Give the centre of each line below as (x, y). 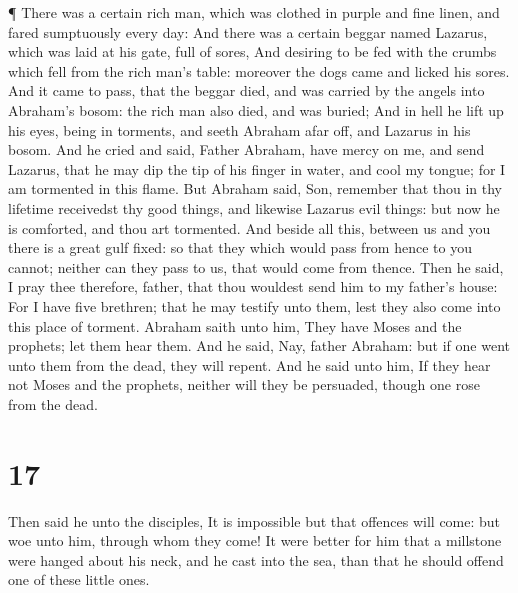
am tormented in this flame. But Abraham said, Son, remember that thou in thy (255, 188)
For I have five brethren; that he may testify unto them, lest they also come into (254, 305)
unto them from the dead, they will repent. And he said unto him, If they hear (249, 364)
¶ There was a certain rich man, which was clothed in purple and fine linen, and (254, 12)
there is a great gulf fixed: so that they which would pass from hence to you (240, 247)
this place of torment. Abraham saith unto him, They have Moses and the (235, 325)
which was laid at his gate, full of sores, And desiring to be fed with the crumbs (252, 51)
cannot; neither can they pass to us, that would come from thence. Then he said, (256, 266)
